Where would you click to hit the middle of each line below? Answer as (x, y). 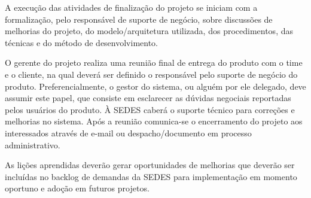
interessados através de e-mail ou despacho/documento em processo (128, 132)
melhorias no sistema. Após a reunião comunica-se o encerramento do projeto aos (154, 121)
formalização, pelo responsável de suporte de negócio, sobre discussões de (139, 19)
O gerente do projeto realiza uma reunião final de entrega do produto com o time (154, 63)
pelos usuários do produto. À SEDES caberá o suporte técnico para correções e (150, 109)
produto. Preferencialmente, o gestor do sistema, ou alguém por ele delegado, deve (155, 86)
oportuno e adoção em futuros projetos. (77, 188)
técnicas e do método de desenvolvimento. (82, 42)
